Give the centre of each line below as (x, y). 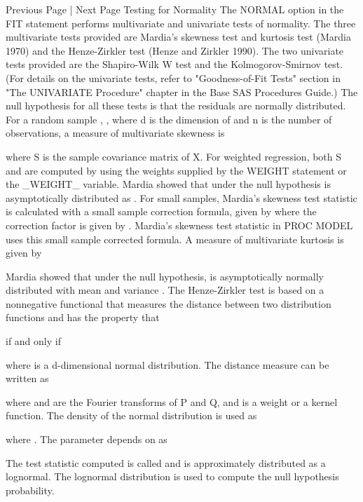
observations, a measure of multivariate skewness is (115, 133)
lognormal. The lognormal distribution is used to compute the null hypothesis (172, 476)
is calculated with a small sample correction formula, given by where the (161, 211)
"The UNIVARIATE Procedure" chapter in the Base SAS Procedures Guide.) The (182, 91)
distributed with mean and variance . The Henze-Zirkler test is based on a (165, 290)
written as (27, 378)
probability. (30, 490)
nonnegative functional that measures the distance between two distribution (169, 303)
